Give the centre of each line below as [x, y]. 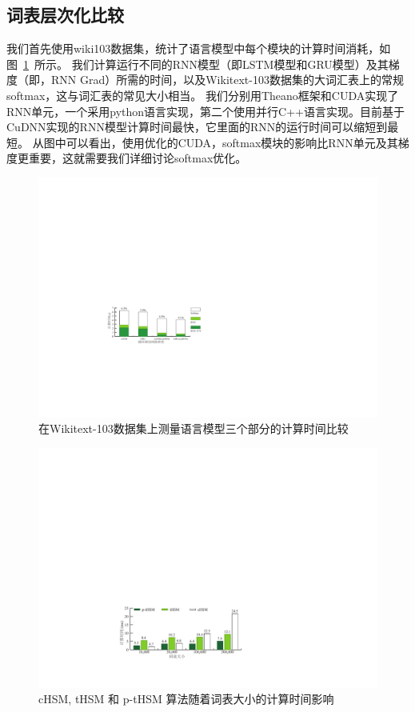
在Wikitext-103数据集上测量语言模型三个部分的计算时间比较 [194, 428]
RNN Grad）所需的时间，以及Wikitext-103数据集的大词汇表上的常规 [227, 80]
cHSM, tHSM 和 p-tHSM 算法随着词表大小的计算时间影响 [186, 699]
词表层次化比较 [65, 15]
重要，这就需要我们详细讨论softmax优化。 [138, 158]
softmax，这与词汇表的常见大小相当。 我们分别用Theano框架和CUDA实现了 [203, 95]
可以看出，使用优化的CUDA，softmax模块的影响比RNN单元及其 [232, 142]
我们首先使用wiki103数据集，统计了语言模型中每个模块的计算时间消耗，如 [199, 48]
